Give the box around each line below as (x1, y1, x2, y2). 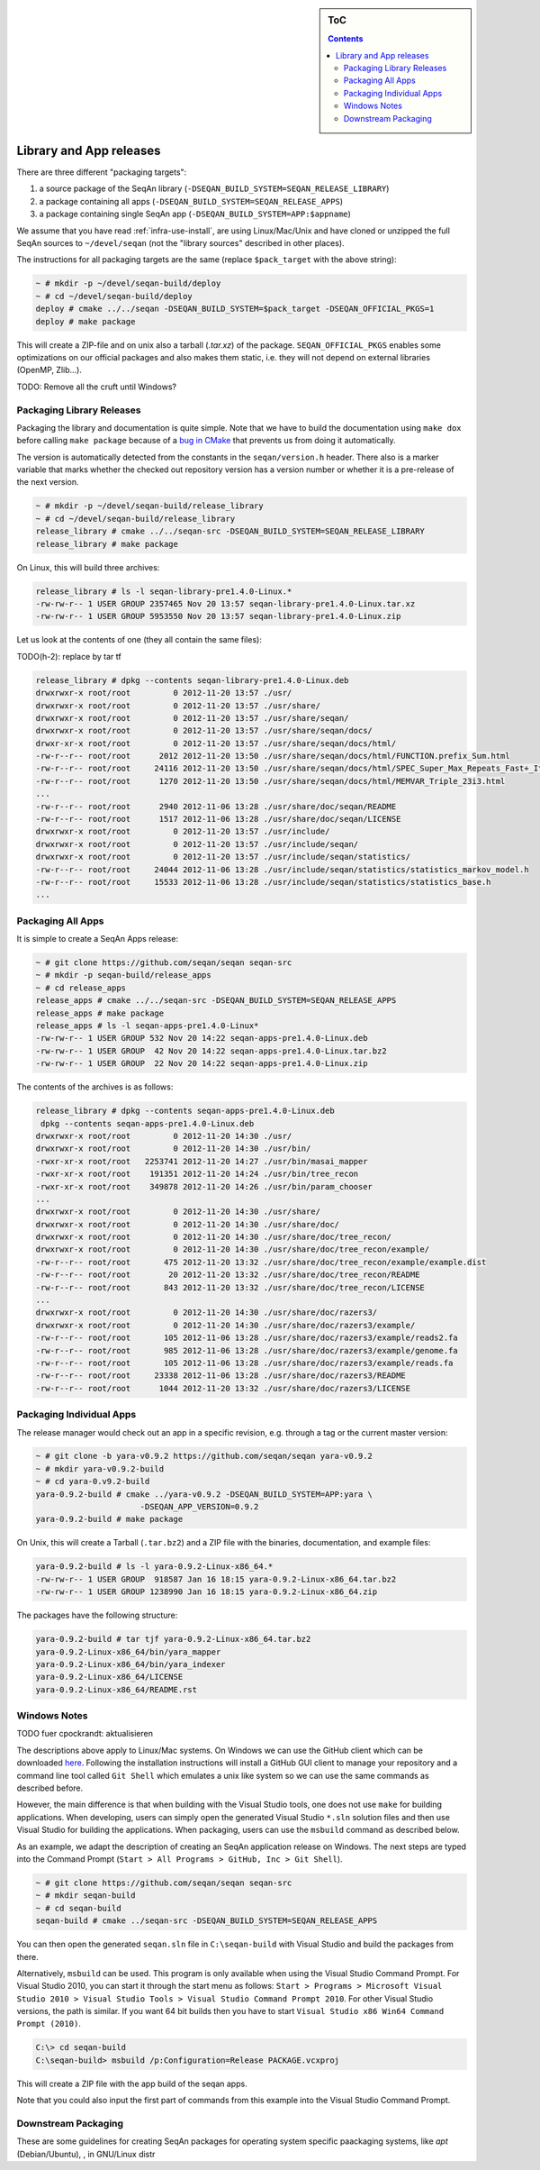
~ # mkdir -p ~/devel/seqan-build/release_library (35, 501, 265, 511)
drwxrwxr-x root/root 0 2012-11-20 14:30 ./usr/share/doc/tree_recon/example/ (35, 1245, 430, 1254)
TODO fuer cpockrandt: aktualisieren (16, 1728, 153, 1739)
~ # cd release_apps (35, 982, 126, 993)
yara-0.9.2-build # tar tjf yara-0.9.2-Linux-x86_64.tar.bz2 (35, 1634, 311, 1645)
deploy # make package (35, 316, 136, 326)
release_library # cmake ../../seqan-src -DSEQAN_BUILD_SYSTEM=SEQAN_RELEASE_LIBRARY (35, 526, 425, 536)
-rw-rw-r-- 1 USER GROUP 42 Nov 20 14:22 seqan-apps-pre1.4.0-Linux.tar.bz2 (35, 1045, 387, 1056)
